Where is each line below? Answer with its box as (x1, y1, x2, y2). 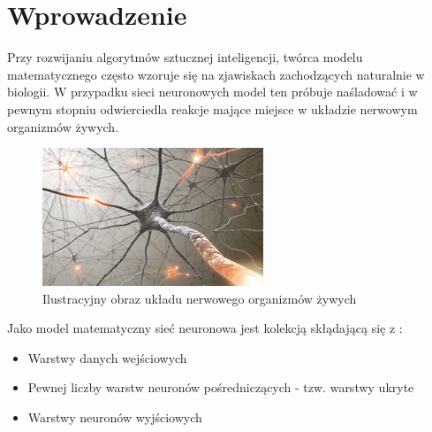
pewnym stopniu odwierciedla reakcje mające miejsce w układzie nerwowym (7, 99, 418, 118)
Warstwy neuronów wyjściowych (27, 408, 202, 427)
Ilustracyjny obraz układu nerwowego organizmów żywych (42, 289, 357, 307)
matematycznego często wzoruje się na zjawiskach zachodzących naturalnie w (7, 65, 425, 83)
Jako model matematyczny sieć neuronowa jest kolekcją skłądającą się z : (7, 319, 403, 337)
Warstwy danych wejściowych (27, 348, 187, 366)
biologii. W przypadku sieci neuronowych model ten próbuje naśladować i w (7, 82, 418, 101)
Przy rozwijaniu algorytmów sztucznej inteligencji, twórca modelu (7, 48, 363, 66)
